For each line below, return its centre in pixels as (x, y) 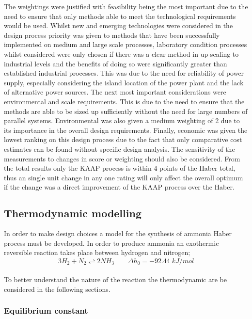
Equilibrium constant (46, 311)
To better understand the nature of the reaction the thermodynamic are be (115, 279)
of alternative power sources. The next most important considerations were (115, 92)
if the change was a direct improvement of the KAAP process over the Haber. (119, 187)
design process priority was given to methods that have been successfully (112, 35)
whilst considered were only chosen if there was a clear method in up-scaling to (121, 54)
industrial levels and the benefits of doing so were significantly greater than (116, 63)
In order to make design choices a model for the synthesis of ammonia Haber (118, 233)
